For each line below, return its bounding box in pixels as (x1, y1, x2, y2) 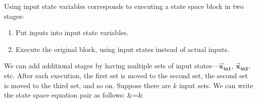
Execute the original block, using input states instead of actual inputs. (15, 44, 229, 54)
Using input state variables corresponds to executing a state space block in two (4, 1, 244, 11)
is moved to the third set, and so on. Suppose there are (4, 80, 171, 90)
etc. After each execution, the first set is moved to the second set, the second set (4, 70, 248, 80)
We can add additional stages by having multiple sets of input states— (4, 60, 219, 71)
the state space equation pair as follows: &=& (4, 90, 144, 100)
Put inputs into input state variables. (15, 27, 129, 38)
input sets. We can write (179, 80, 254, 90)
